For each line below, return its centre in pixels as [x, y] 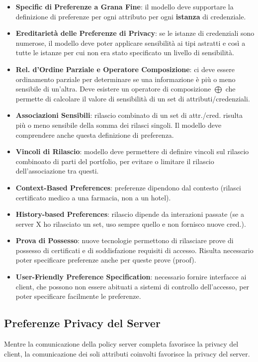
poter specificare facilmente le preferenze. [78, 296]
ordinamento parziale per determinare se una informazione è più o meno [126, 79]
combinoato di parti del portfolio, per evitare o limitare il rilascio [115, 161]
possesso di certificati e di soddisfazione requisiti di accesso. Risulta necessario [134, 250]
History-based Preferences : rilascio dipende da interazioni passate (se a [130, 214]
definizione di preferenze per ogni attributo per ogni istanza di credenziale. [131, 16]
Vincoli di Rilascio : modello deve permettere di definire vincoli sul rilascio [132, 151]
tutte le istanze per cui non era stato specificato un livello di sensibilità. [125, 52]
